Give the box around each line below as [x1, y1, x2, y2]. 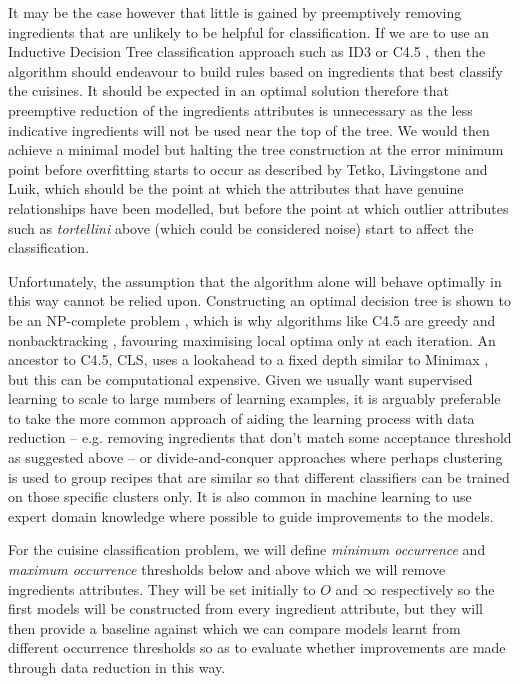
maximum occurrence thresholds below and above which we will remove [8, 559, 446, 580]
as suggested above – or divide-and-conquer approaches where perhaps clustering [8, 447, 503, 468]
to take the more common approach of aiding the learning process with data [8, 407, 475, 428]
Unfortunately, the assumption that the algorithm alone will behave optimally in [8, 270, 502, 291]
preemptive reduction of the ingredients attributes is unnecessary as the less [8, 99, 473, 120]
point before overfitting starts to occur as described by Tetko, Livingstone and [8, 158, 488, 179]
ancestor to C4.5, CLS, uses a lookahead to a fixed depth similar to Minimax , [8, 349, 489, 370]
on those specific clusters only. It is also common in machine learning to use [8, 486, 472, 507]
